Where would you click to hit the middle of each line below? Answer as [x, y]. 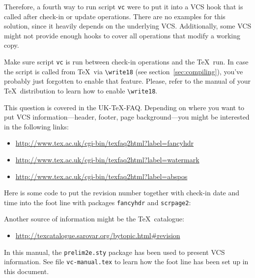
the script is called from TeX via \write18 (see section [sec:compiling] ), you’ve [124, 71]
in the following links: [36, 126]
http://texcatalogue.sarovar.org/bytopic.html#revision [98, 235]
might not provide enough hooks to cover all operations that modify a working [122, 35]
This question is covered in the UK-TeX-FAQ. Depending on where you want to [124, 107]
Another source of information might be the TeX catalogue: [94, 219]
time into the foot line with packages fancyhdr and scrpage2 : [98, 202]
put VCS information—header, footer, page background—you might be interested [127, 117]
